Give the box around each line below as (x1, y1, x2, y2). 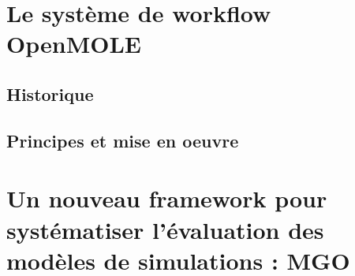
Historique (6, 81, 94, 106)
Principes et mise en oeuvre (6, 128, 239, 152)
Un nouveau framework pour (6, 182, 327, 214)
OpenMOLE (6, 28, 141, 60)
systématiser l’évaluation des (6, 213, 324, 245)
